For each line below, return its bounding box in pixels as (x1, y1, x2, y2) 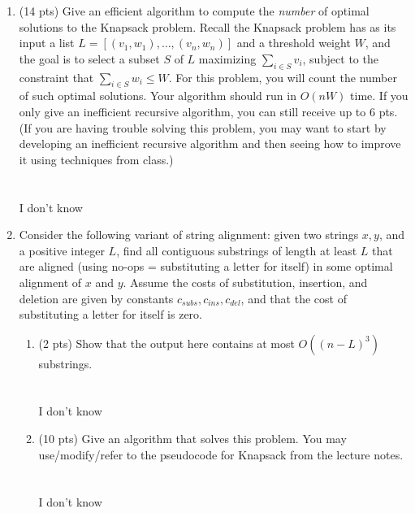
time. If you (350, 87, 409, 104)
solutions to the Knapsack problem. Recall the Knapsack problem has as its (19, 18, 396, 35)
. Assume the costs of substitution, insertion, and (123, 273, 368, 290)
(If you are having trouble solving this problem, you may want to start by (19, 119, 387, 136)
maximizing (198, 50, 257, 67)
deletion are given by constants (19, 289, 174, 306)
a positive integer (19, 241, 105, 259)
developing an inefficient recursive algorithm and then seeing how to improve (19, 135, 401, 152)
